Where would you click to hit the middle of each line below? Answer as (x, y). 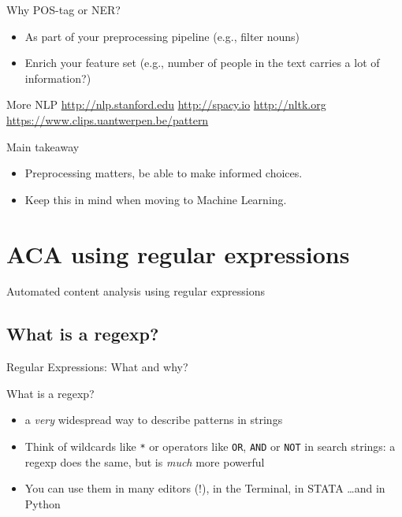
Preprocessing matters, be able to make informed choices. (164, 173)
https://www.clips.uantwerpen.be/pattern (108, 119)
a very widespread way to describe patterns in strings (154, 420)
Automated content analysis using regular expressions (136, 291)
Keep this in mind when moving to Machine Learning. (156, 199)
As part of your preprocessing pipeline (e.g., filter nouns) (162, 36)
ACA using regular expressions (178, 253)
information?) (58, 78)
